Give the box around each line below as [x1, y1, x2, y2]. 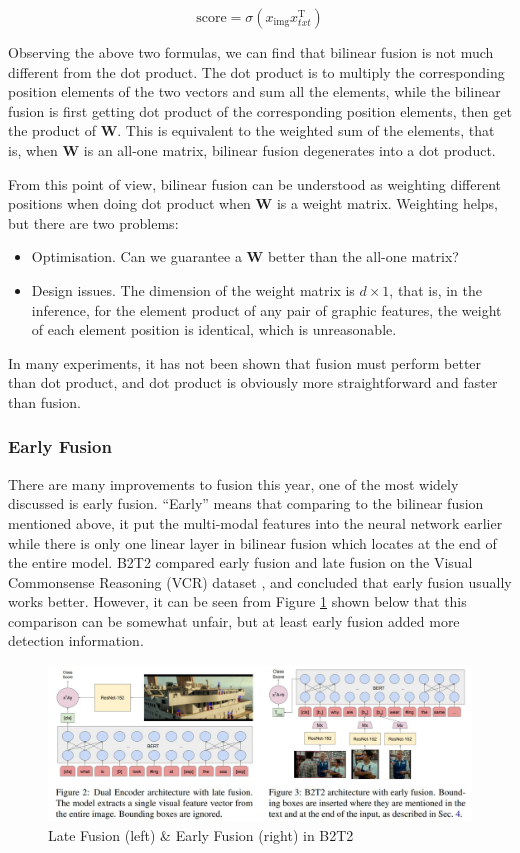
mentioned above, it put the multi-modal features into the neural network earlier [8, 512, 503, 533]
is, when [8, 139, 58, 160]
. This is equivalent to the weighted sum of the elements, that [117, 120, 495, 141]
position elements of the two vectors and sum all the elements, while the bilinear [8, 81, 501, 102]
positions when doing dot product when [8, 193, 251, 214]
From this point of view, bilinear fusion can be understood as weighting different [8, 173, 502, 194]
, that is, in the [389, 279, 482, 300]
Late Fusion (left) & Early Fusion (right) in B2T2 [48, 824, 354, 845]
